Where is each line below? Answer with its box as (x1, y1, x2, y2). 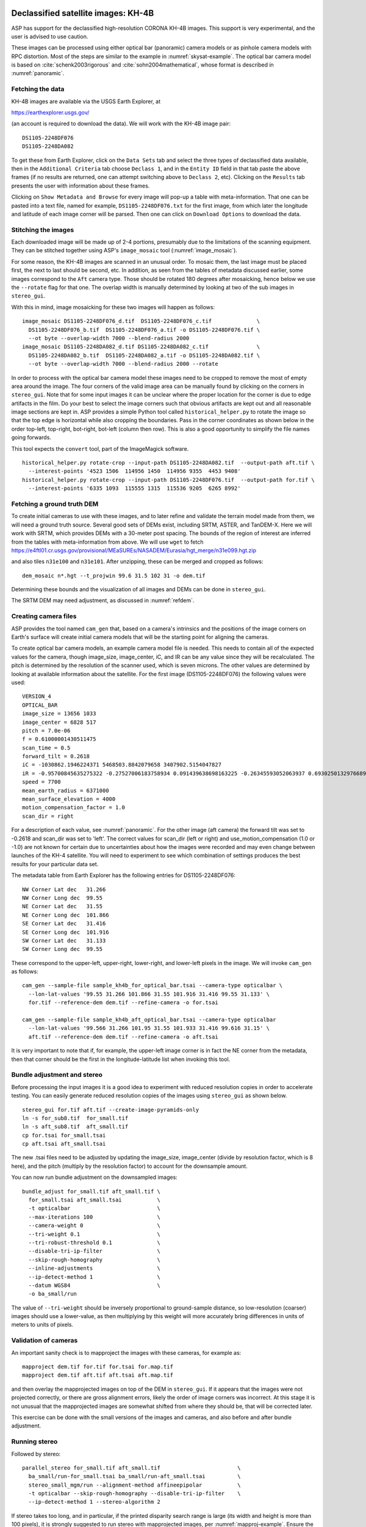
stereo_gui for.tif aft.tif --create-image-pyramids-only (22, 1106, 199, 1113)
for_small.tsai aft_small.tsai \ (28, 1197, 161, 1203)
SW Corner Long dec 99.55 (22, 946, 103, 953)
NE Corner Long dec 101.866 (22, 911, 109, 919)
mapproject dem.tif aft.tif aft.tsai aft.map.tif (22, 1372, 174, 1379)
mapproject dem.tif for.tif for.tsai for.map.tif (22, 1363, 174, 1371)
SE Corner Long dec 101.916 (22, 928, 109, 936)
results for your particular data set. (11, 860, 99, 867)
